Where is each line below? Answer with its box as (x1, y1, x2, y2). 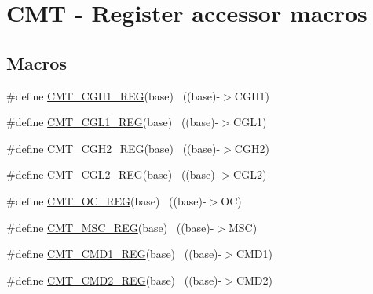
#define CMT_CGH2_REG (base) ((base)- (6, 140, 221, 156)
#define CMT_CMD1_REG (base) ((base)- (6, 245, 222, 262)
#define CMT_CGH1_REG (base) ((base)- (6, 87, 221, 103)
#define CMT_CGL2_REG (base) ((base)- (6, 166, 219, 183)
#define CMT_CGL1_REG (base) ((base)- (6, 114, 219, 130)
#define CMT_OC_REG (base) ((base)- (6, 192, 207, 209)
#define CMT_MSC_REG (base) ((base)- (6, 219, 214, 235)
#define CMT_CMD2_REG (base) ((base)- (6, 271, 222, 288)
